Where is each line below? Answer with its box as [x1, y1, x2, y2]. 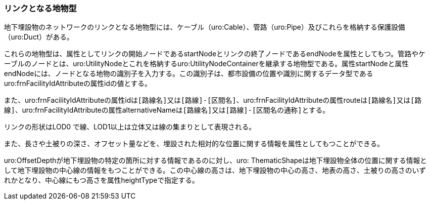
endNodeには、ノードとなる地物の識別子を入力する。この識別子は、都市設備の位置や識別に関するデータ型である [4, 69, 374, 78]
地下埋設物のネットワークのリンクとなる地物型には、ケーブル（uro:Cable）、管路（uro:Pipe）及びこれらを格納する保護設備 [4, 23, 405, 32]
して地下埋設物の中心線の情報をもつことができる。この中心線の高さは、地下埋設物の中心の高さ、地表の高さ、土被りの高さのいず [4, 166, 426, 175]
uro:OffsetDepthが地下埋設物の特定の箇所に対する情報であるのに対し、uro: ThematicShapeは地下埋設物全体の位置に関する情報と [4, 156, 427, 165]
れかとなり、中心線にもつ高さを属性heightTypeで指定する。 [4, 176, 199, 185]
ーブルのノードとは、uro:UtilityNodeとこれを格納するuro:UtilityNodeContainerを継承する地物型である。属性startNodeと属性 [4, 59, 409, 68]
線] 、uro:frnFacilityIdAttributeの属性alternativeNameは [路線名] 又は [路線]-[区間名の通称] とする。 [4, 106, 330, 115]
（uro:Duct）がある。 [4, 33, 74, 41]
